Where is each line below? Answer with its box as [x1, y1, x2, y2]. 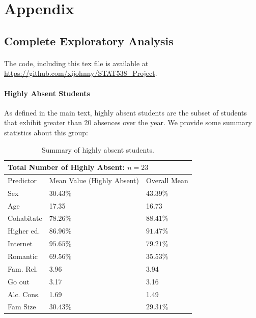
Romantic [8, 251, 38, 262]
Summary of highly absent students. [42, 144, 154, 155]
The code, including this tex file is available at [4, 57, 149, 68]
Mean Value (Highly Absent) [49, 175, 139, 185]
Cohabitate [8, 213, 42, 223]
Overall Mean [146, 175, 188, 185]
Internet [8, 238, 33, 249]
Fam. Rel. [8, 263, 38, 274]
